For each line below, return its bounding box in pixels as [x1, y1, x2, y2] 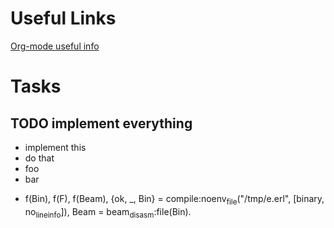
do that [24, 152, 55, 164]
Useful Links [10, 7, 117, 30]
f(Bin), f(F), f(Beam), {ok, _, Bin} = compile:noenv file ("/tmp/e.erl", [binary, [24, 192, 325, 207]
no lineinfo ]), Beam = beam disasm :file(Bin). [24, 205, 192, 220]
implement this [24, 141, 87, 153]
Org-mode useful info [10, 40, 100, 52]
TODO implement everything [10, 115, 193, 132]
